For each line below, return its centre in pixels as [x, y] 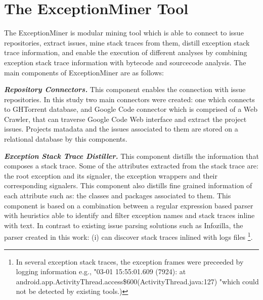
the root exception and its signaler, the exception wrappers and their [111, 175]
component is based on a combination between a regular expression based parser [129, 205]
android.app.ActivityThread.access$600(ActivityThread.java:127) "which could [137, 281]
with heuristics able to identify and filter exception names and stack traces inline [129, 215]
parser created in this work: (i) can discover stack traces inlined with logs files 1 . [128, 236]
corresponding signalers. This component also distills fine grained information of [128, 185]
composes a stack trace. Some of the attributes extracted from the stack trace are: [131, 166]
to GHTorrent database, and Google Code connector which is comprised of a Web [131, 109]
